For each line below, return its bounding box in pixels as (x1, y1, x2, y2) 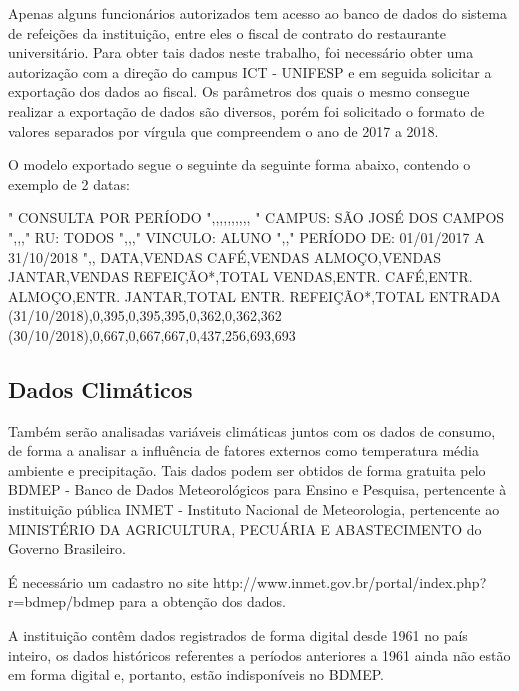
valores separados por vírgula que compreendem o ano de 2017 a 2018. (8, 120, 439, 141)
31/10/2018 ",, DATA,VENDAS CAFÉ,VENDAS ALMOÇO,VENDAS (8, 246, 442, 267)
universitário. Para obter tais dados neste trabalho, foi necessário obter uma (8, 42, 474, 63)
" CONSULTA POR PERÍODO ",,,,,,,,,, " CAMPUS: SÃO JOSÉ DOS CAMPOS (8, 207, 505, 228)
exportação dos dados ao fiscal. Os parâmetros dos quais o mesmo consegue (8, 81, 470, 102)
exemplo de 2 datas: (8, 173, 130, 194)
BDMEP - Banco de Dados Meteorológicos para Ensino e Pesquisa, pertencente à (8, 479, 507, 500)
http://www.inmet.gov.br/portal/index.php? (213, 571, 487, 592)
